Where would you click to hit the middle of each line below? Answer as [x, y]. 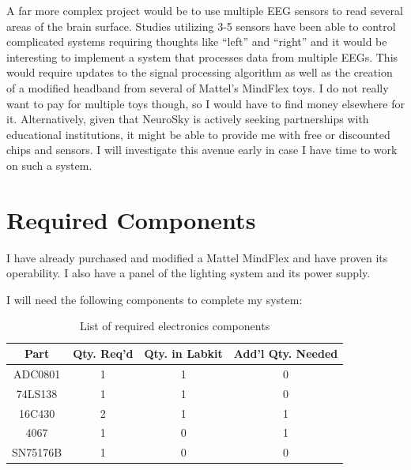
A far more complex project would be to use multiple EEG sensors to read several [205, 10]
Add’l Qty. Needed [286, 353]
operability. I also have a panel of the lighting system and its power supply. [189, 273]
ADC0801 [37, 373]
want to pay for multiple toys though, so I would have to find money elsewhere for [205, 103]
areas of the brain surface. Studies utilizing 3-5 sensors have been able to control [201, 26]
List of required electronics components [175, 326]
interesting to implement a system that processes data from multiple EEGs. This [202, 56]
